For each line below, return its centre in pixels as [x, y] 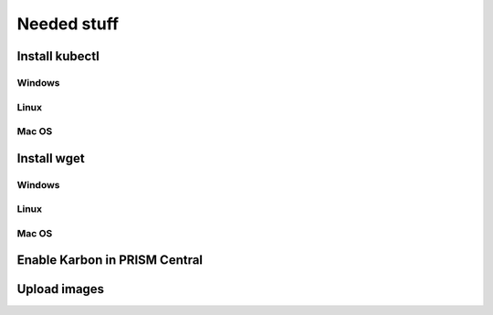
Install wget [51, 158]
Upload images [61, 289]
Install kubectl [58, 56]
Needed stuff [68, 24]
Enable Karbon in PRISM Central [110, 260]
